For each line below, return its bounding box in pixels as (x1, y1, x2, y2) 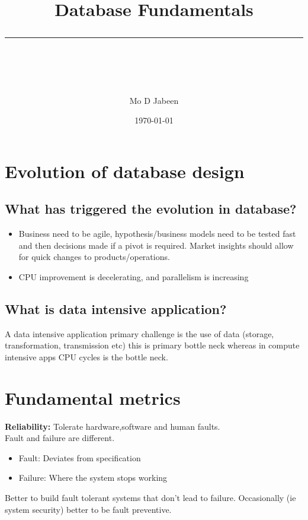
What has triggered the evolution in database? (5, 199, 297, 218)
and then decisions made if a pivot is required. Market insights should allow (18, 239, 294, 251)
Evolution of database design (5, 158, 245, 183)
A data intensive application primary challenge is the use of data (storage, (5, 327, 274, 340)
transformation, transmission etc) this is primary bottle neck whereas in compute (5, 339, 300, 351)
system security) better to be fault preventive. (5, 503, 172, 515)
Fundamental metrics (5, 385, 181, 410)
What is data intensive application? (5, 299, 227, 318)
